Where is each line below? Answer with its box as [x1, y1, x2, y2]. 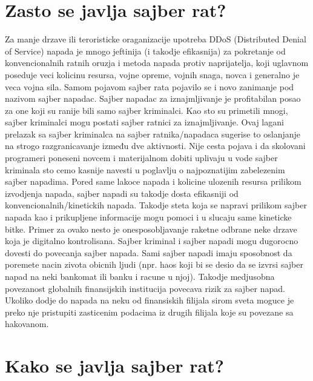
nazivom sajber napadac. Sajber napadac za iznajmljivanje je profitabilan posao [5, 92, 301, 105]
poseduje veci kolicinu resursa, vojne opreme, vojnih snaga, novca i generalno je [5, 68, 300, 81]
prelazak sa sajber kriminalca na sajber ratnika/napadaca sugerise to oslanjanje [5, 127, 301, 140]
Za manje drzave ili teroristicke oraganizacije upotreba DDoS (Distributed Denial [5, 33, 306, 45]
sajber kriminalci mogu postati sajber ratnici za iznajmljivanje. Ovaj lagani [5, 116, 284, 128]
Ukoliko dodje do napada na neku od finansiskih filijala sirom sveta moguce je [5, 294, 294, 306]
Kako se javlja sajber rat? [5, 353, 224, 378]
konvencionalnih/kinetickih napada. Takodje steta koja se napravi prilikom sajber [5, 199, 307, 211]
